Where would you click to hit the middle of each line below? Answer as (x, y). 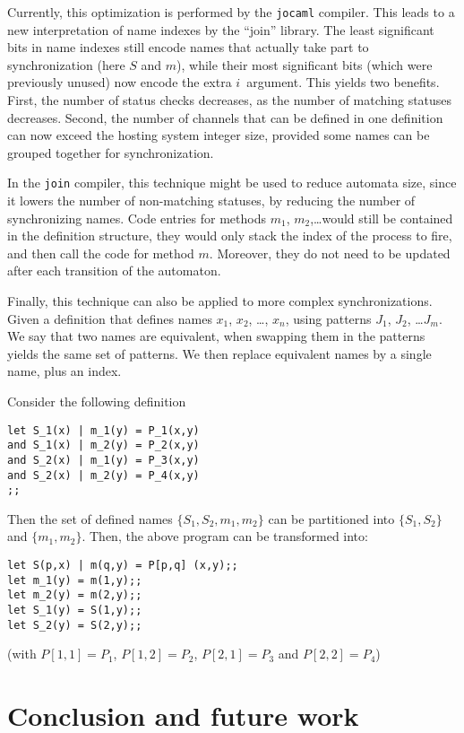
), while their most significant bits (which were (305, 64)
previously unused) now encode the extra (120, 82)
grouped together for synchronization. (111, 152)
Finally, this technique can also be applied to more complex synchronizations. (220, 301)
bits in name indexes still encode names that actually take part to (188, 47)
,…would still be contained (382, 218)
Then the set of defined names (90, 518)
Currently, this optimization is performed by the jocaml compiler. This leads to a (231, 12)
